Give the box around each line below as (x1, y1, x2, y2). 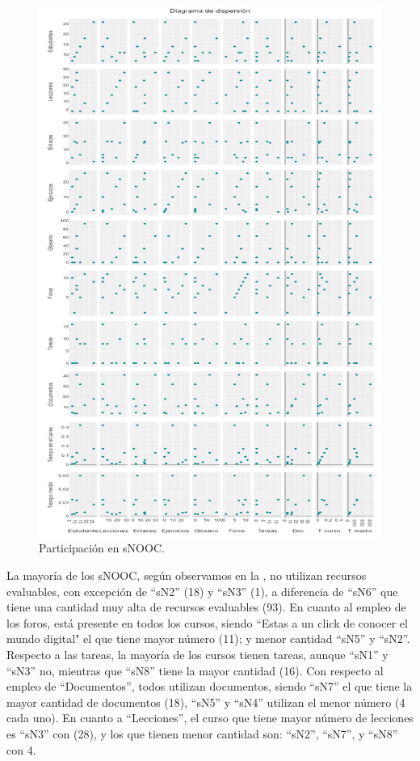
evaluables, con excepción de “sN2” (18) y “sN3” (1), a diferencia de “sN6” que (6, 582, 398, 599)
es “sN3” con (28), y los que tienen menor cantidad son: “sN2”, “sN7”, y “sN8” (6, 725, 398, 742)
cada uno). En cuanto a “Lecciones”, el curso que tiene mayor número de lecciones (6, 709, 414, 726)
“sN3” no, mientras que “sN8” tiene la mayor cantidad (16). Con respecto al (6, 662, 384, 679)
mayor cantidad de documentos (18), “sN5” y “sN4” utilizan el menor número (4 (6, 693, 405, 710)
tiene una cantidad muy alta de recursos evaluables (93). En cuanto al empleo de (6, 598, 406, 615)
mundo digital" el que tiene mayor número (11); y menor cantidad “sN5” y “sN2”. (6, 630, 410, 647)
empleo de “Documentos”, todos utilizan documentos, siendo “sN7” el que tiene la (6, 678, 413, 695)
